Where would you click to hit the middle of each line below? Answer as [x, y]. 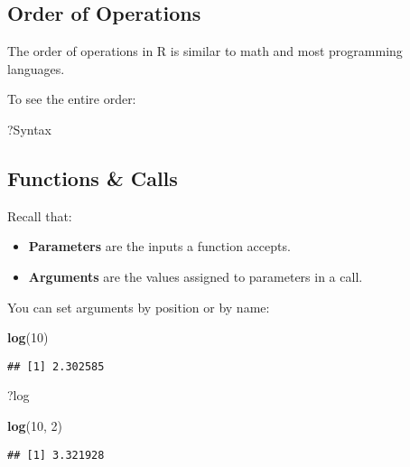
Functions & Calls [93, 177]
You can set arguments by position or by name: [139, 307]
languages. [36, 68]
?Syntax [30, 129]
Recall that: [40, 215]
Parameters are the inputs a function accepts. [159, 246]
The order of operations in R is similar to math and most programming [205, 51]
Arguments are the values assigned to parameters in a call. [196, 276]
